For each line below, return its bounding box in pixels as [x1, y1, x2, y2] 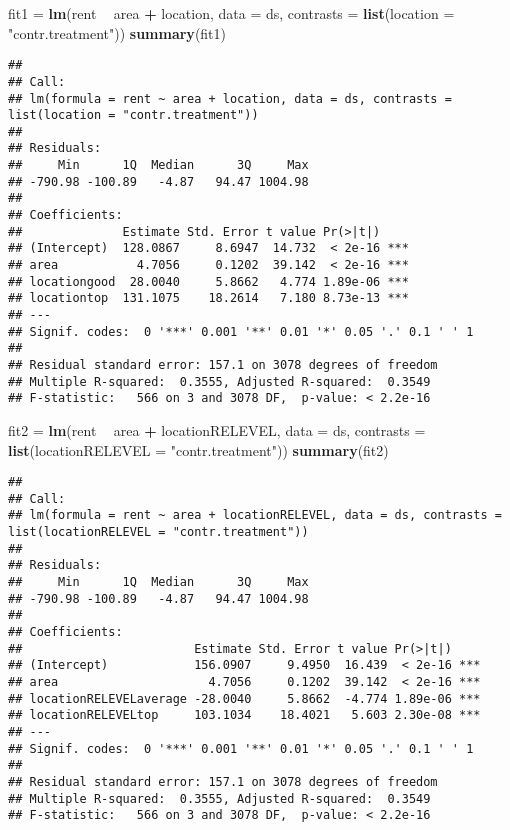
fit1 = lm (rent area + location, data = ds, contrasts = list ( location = [8, 3, 455, 23]
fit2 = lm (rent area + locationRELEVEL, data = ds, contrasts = [8, 419, 426, 440]
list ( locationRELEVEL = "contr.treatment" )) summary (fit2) [8, 439, 389, 460]
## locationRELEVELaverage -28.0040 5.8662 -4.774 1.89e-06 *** [8, 691, 481, 706]
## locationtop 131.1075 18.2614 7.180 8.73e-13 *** [8, 291, 409, 306]
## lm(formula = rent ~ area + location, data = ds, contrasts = [8, 91, 452, 106]
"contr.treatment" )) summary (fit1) [8, 22, 226, 43]
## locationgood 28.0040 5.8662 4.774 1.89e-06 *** [8, 274, 409, 289]
